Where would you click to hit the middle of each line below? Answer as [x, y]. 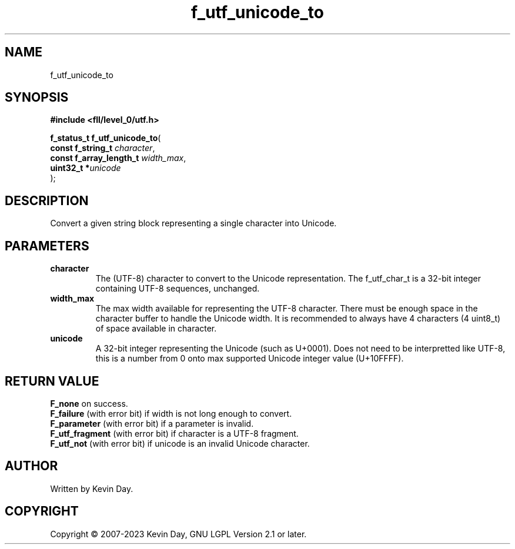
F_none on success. [89, 403]
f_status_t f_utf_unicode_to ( [106, 138]
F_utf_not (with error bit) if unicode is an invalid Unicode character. [180, 443]
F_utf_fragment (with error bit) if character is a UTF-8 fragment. [174, 433]
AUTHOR [31, 466]
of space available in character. [156, 329]
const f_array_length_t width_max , [118, 158]
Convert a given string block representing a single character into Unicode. [193, 223]
